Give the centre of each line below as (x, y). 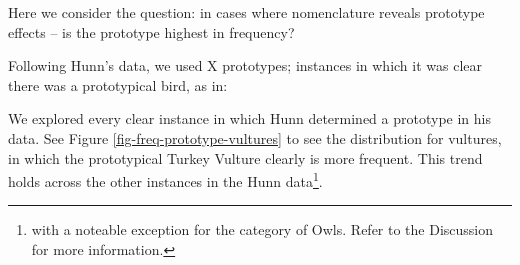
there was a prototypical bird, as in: (118, 84)
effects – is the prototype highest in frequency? (151, 31)
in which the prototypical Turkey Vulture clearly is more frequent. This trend (245, 157)
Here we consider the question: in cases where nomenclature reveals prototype (246, 12)
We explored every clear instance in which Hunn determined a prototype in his (249, 118)
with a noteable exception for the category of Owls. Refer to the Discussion (262, 229)
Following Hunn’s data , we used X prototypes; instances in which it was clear (245, 65)
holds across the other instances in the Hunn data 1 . (165, 179)
